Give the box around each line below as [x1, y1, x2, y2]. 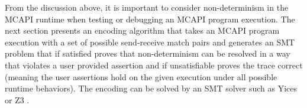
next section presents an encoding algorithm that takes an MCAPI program [5, 24, 280, 37]
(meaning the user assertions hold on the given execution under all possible [5, 70, 277, 83]
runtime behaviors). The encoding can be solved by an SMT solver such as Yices [5, 82, 298, 94]
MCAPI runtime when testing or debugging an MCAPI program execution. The [5, 12, 295, 25]
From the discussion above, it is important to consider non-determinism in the [5, 1, 289, 13]
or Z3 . [5, 93, 30, 106]
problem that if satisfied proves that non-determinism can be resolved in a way [5, 47, 290, 60]
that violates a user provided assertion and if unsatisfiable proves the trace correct [5, 58, 303, 71]
